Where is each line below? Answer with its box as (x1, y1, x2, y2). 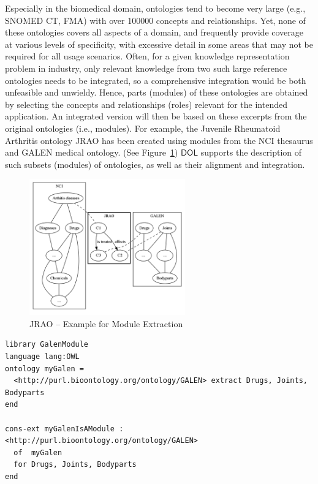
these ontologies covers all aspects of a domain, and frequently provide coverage (5, 26, 304, 39)
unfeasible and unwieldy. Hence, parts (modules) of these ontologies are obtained (5, 86, 308, 99)
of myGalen (13, 448, 62, 457)
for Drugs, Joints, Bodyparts (13, 460, 137, 469)
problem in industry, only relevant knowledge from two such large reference (5, 61, 287, 74)
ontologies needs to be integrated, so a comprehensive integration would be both (5, 74, 306, 86)
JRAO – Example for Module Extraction (29, 317, 183, 330)
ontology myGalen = (5, 364, 84, 373)
